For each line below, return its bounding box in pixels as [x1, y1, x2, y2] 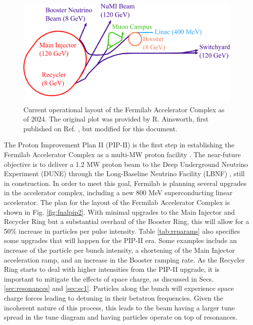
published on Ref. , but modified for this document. [23, 123, 177, 133]
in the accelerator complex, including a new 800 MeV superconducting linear [4, 187, 233, 198]
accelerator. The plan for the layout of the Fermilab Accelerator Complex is [4, 197, 230, 207]
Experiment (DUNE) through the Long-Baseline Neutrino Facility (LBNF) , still [4, 168, 245, 179]
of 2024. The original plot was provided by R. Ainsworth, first [23, 114, 209, 124]
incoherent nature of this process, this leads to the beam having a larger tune [4, 302, 235, 312]
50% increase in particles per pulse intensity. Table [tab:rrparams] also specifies [4, 225, 240, 236]
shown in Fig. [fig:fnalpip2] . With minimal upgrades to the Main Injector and [4, 206, 235, 217]
